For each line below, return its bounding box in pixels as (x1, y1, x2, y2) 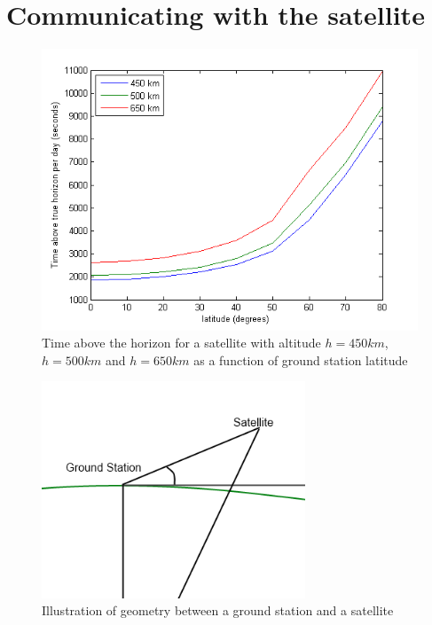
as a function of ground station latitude (193, 350, 408, 369)
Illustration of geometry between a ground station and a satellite (42, 601, 394, 620)
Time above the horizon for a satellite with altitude (42, 333, 321, 352)
